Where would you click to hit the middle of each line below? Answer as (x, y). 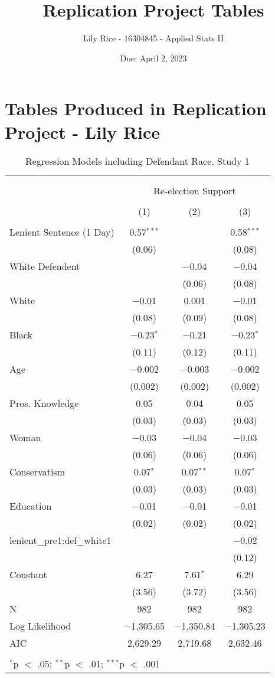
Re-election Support (195, 191)
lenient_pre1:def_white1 (60, 540)
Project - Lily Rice (82, 131)
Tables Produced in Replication (136, 108)
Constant (28, 575)
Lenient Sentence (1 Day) (62, 232)
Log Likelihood (40, 626)
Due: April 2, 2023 (153, 58)
